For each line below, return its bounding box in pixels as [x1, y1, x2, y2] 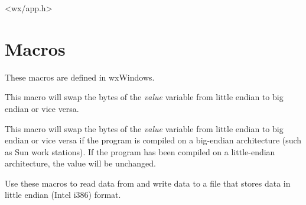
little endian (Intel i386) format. [5, 188, 121, 201]
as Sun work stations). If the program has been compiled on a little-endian [5, 145, 275, 158]
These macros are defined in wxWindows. [5, 71, 155, 83]
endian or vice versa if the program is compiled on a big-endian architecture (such [5, 134, 302, 146]
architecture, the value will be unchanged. [5, 157, 156, 169]
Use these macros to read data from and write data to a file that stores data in [5, 177, 291, 189]
